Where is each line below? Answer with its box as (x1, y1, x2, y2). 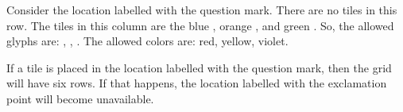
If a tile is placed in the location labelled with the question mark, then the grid (6, 59, 392, 75)
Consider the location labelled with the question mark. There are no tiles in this (6, 2, 397, 17)
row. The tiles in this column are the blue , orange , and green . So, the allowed (6, 17, 394, 33)
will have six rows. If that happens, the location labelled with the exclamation (6, 75, 387, 91)
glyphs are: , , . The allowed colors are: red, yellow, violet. (6, 33, 289, 49)
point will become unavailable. (6, 90, 154, 106)
